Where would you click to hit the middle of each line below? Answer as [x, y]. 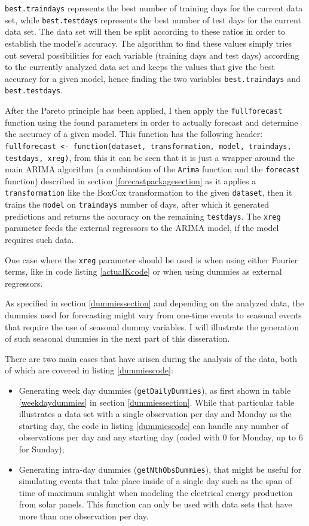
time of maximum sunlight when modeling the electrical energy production [156, 492]
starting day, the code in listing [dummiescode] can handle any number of [154, 425]
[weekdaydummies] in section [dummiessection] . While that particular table [157, 402]
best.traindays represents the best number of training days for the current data [154, 8]
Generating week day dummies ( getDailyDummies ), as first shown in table [155, 390]
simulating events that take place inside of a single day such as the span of [155, 481]
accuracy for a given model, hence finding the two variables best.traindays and [153, 78]
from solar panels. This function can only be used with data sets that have [155, 504]
